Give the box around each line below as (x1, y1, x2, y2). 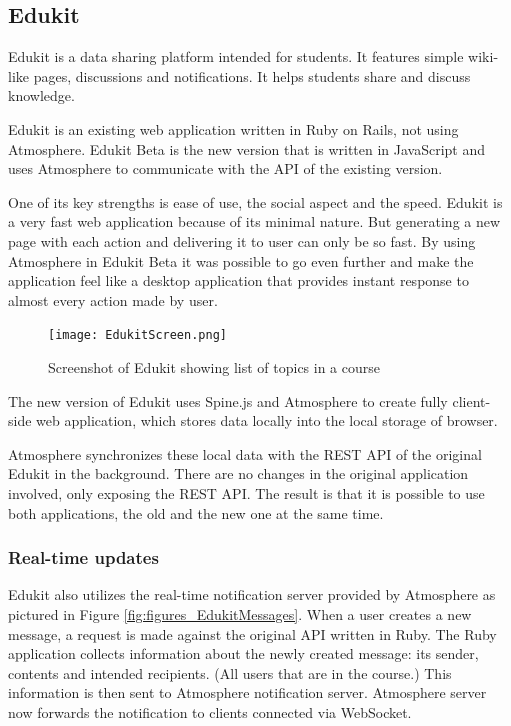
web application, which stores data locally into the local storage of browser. (36, 410, 498, 431)
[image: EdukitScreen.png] (48, 328, 227, 343)
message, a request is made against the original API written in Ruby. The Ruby (8, 623, 497, 644)
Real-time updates (8, 545, 159, 570)
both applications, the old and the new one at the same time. (8, 502, 384, 523)
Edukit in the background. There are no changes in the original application (8, 463, 469, 484)
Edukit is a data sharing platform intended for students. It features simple (8, 46, 464, 67)
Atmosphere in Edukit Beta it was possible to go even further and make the (8, 250, 474, 271)
